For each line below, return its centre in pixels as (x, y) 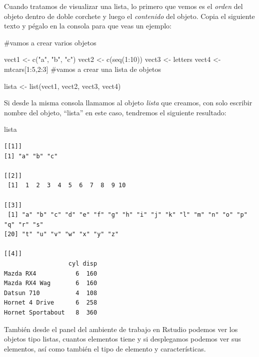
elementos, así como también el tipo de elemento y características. (105, 348)
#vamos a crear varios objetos (50, 42)
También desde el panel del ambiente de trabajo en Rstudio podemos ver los (121, 329)
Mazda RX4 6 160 (51, 273)
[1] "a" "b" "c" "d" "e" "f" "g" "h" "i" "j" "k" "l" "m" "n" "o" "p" (127, 215)
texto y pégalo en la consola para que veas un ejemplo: (88, 26)
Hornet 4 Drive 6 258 (51, 303)
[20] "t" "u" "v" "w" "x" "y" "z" (61, 234)
